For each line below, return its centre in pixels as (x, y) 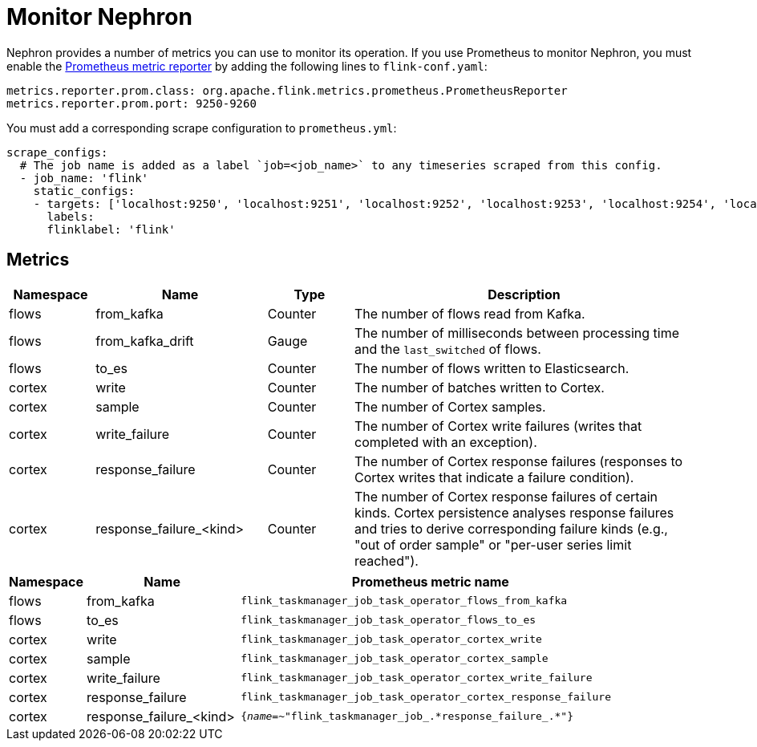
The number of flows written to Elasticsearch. (492, 368)
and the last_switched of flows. (448, 349)
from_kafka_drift (145, 341)
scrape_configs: (57, 152)
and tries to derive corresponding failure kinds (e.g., (511, 528)
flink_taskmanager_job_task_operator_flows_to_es (389, 620)
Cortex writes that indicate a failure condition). (494, 477)
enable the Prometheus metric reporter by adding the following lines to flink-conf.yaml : (247, 66)
